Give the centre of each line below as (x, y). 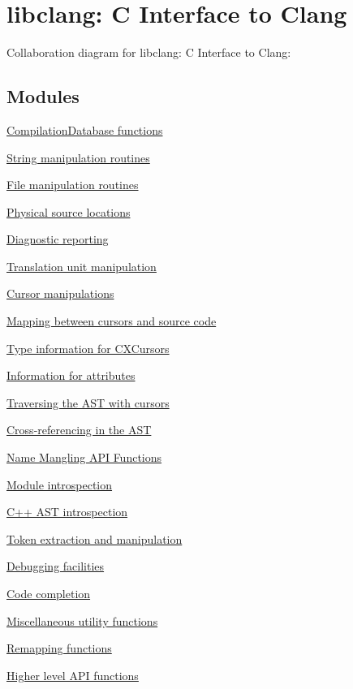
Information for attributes (71, 375)
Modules (43, 96)
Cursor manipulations (60, 293)
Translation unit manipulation (82, 266)
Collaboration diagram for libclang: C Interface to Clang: (149, 52)
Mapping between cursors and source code (112, 321)
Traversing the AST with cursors (88, 402)
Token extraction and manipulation (95, 538)
